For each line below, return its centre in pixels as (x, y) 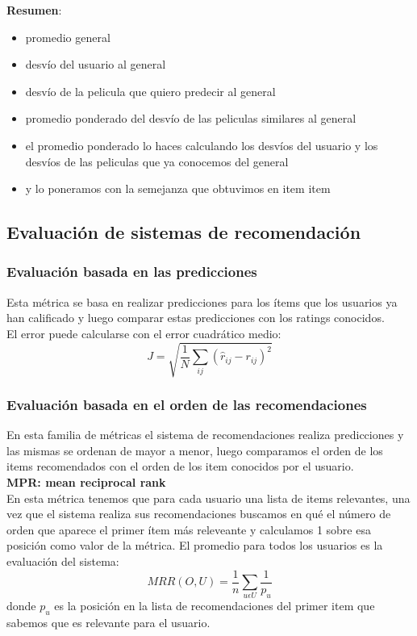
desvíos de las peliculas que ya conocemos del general (157, 161)
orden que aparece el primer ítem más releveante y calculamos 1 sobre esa (189, 529)
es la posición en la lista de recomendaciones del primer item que (215, 606)
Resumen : (34, 10)
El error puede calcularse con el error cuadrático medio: (144, 333)
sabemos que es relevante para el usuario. (108, 623)
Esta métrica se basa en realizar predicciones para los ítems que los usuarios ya (202, 301)
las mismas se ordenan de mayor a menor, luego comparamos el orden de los (195, 450)
